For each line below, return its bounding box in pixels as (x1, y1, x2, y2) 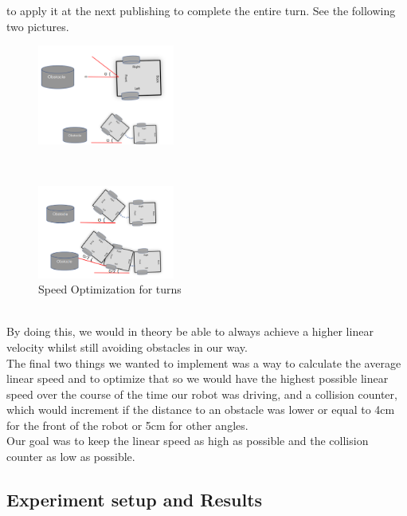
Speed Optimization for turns (38, 281, 182, 297)
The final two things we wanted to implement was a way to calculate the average (6, 354, 401, 371)
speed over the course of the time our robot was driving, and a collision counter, (6, 385, 397, 402)
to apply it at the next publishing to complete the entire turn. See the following (6, 2, 396, 18)
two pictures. (6, 18, 69, 34)
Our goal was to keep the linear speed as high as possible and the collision (6, 432, 369, 449)
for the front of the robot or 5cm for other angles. (6, 416, 249, 433)
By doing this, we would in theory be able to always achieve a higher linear (6, 323, 374, 340)
